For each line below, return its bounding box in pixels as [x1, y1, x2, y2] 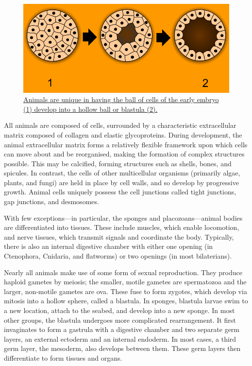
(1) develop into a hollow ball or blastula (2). [23, 104, 158, 114]
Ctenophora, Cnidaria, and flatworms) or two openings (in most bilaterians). [4, 251, 232, 261]
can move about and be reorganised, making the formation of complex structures [4, 149, 245, 159]
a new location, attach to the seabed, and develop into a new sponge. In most [4, 305, 235, 315]
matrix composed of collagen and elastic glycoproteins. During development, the [4, 129, 242, 139]
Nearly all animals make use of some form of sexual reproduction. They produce [4, 267, 242, 277]
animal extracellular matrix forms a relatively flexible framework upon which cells [4, 139, 248, 149]
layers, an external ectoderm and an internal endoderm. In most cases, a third [4, 333, 236, 344]
